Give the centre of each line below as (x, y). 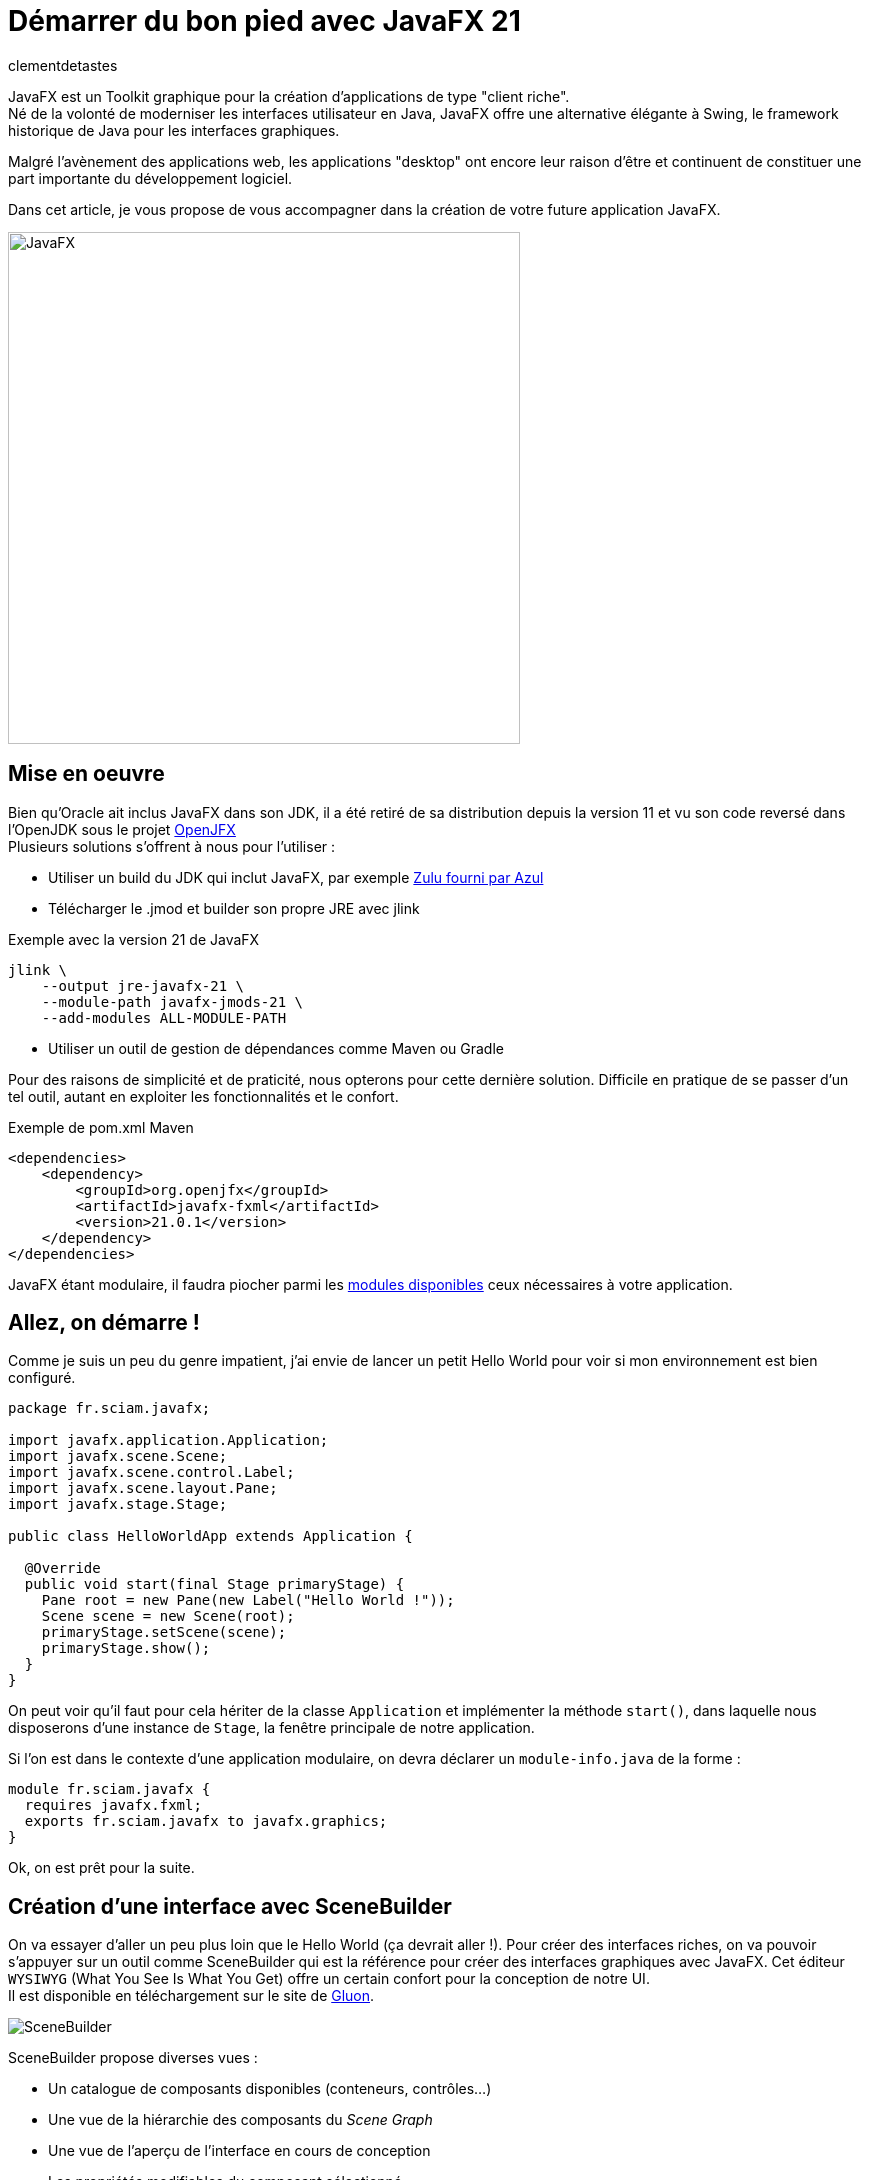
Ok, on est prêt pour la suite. (101, 1868)
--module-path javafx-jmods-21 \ (172, 1001)
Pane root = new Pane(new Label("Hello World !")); (248, 1600)
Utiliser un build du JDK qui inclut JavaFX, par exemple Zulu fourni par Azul (296, 877)
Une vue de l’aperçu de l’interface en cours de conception (239, 2151)
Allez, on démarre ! (104, 1323)
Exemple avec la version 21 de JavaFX (134, 939)
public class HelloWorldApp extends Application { (210, 1536)
